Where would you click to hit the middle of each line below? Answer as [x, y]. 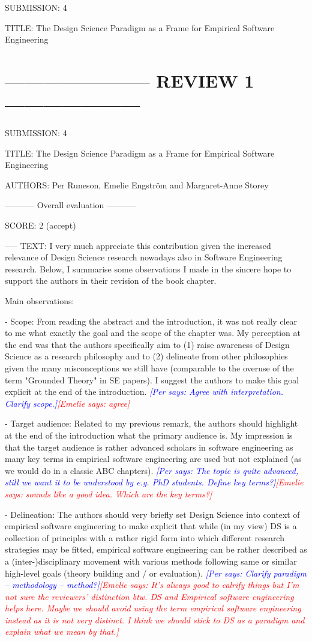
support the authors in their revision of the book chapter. [111, 280]
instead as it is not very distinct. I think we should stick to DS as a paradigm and [155, 619]
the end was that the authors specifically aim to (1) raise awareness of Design [147, 344]
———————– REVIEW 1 [130, 80]
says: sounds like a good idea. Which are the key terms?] [109, 493]
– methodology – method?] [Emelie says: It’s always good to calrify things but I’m [152, 585]
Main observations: [40, 301]
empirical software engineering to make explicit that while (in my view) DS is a [151, 526]
